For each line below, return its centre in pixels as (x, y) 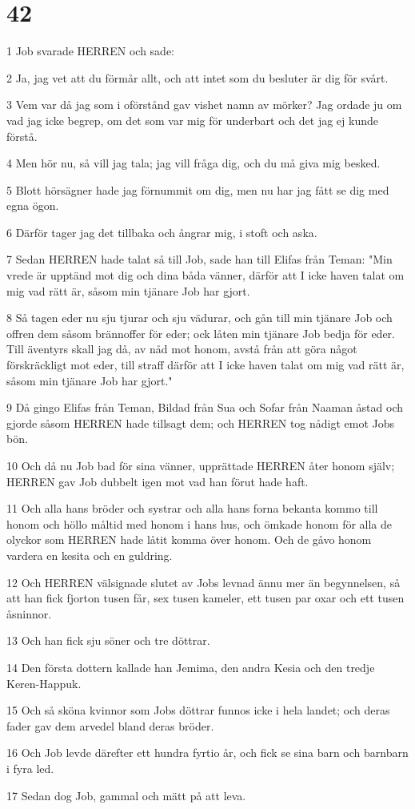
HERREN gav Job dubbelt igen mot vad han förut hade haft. (158, 481)
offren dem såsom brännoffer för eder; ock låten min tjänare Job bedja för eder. (201, 333)
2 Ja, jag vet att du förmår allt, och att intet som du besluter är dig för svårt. (198, 77)
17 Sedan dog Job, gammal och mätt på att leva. (126, 795)
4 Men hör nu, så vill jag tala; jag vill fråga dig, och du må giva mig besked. (194, 163)
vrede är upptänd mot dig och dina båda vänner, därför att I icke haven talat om (206, 275)
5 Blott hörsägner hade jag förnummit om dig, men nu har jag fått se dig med (198, 189)
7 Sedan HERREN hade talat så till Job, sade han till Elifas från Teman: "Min (200, 259)
